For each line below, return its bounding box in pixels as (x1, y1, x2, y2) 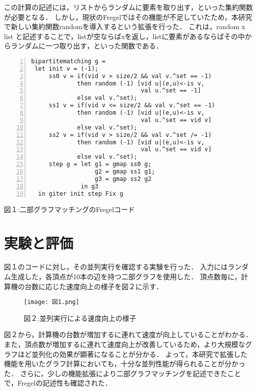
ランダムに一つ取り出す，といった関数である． (10, 41, 163, 51)
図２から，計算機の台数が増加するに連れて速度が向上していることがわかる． (4, 329, 253, 340)
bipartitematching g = (31, 57, 106, 65)
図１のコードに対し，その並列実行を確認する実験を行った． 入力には (4, 261, 228, 272)
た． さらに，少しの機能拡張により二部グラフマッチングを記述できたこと (4, 368, 241, 378)
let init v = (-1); (35, 65, 99, 72)
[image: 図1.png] (24, 299, 80, 306)
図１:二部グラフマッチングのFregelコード (4, 204, 135, 214)
